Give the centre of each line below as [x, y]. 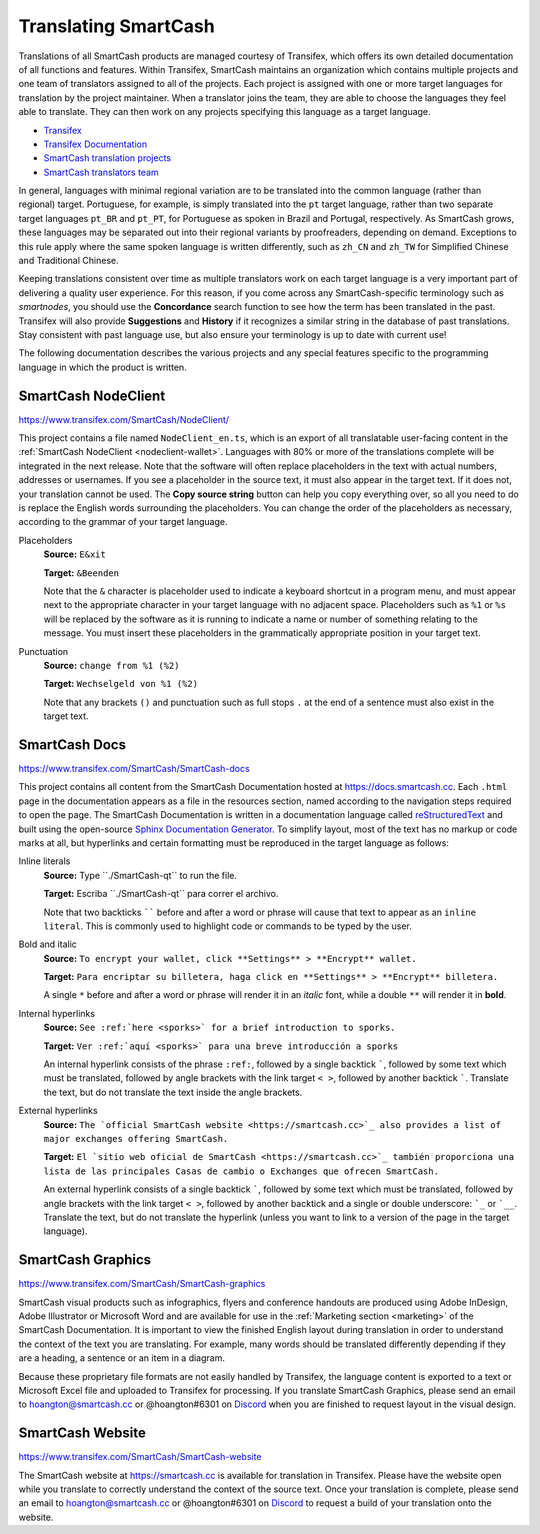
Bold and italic [47, 944]
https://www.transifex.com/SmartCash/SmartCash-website [140, 1457]
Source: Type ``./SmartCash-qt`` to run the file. [140, 875]
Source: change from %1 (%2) [111, 665]
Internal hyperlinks [56, 1013]
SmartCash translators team [101, 172]
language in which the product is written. [102, 367]
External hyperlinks [58, 1111]
